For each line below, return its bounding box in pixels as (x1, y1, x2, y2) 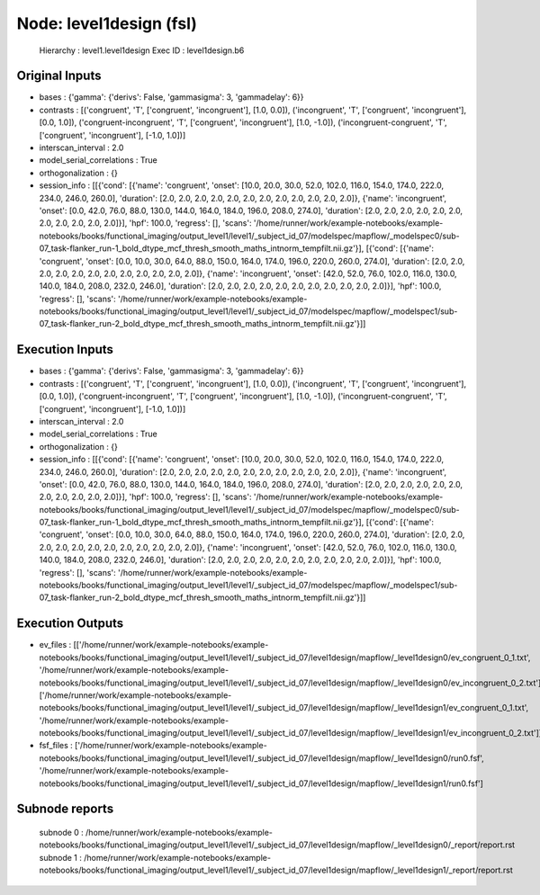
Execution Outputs (16, 616, 124, 631)
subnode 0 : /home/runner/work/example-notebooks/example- (39, 828, 274, 838)
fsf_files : (39, 740, 74, 751)
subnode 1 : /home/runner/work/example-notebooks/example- (39, 852, 272, 863)
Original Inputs (16, 68, 102, 84)
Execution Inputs (16, 342, 114, 357)
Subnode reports (16, 801, 114, 817)
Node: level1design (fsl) (16, 13, 198, 33)
